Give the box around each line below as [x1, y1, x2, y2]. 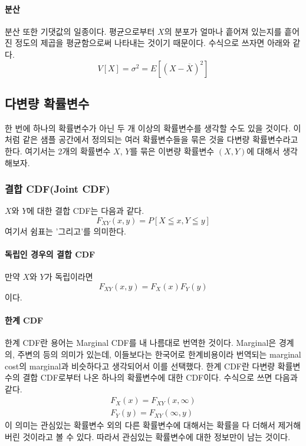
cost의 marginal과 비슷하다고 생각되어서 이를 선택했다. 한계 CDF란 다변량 [5, 359, 275, 372]
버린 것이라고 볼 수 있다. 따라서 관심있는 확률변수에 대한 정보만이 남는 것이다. [5, 430, 291, 442]
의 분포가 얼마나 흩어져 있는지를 [164, 25, 282, 37]
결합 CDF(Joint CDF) [5, 181, 110, 196]
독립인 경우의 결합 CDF [5, 248, 96, 260]
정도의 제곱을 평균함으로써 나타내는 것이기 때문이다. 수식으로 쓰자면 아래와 [15, 37, 290, 49]
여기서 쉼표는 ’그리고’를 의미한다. [5, 224, 126, 237]
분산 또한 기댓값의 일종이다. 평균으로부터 [5, 25, 155, 37]
